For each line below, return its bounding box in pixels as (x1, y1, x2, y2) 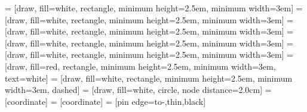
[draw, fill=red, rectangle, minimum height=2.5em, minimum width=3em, (5, 60, 276, 72)
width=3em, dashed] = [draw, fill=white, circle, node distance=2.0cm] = (5, 83, 272, 96)
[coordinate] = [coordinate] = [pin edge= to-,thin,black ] (5, 95, 206, 107)
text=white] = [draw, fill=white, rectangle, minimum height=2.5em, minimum (5, 71, 293, 84)
